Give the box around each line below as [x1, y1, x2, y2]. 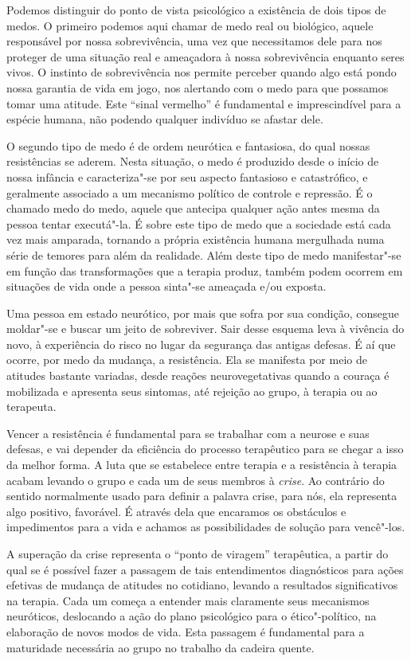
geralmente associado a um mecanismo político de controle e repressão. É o [6, 184, 373, 201]
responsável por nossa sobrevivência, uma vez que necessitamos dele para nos [6, 33, 382, 49]
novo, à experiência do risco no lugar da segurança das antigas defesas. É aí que [6, 335, 396, 352]
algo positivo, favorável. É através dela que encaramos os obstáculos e [6, 503, 346, 519]
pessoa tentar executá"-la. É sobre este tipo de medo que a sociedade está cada [6, 215, 391, 232]
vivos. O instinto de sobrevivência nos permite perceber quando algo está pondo [6, 64, 397, 80]
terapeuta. [6, 398, 57, 415]
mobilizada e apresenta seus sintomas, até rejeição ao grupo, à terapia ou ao [6, 382, 378, 399]
